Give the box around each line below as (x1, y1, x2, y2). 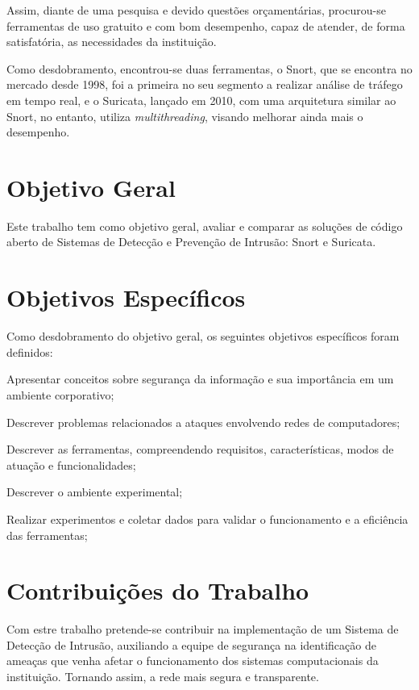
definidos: (6, 343, 53, 360)
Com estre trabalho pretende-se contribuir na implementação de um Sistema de (6, 621, 399, 638)
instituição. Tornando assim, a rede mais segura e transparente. (6, 668, 319, 685)
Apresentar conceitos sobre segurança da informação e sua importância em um (6, 370, 394, 387)
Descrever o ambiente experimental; (6, 483, 183, 500)
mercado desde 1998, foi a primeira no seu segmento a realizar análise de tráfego (6, 76, 403, 93)
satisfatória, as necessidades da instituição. (6, 33, 217, 50)
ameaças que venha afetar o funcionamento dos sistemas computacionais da (6, 652, 379, 669)
